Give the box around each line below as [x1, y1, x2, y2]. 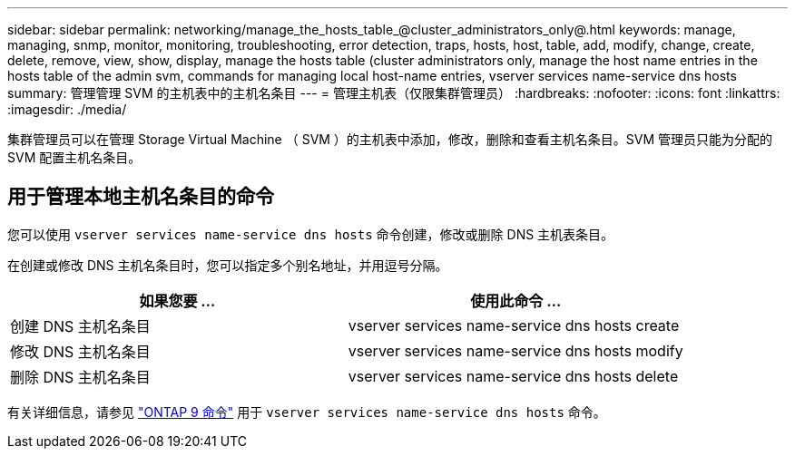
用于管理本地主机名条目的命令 [7, 185, 274, 209]
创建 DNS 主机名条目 [10, 316, 151, 335]
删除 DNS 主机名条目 [10, 367, 151, 386]
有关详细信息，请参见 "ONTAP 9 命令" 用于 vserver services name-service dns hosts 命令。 [7, 403, 606, 420]
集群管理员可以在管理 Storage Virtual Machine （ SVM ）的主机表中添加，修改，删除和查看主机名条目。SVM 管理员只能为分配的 [7, 131, 773, 147]
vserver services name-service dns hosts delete [348, 366, 679, 385]
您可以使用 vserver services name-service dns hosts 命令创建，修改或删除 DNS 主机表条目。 [7, 226, 614, 242]
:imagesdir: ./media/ [7, 102, 127, 117]
